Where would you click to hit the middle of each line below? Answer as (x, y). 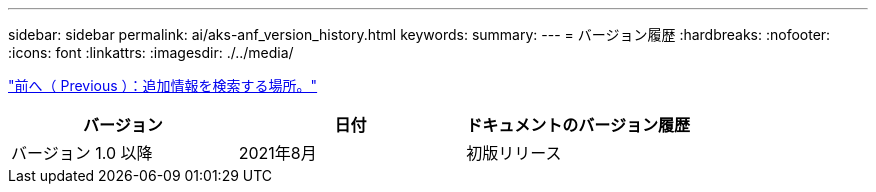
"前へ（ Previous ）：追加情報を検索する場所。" (163, 85)
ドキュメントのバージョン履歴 (578, 125)
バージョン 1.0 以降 (82, 153)
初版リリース (514, 153)
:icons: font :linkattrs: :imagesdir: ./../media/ (151, 52)
